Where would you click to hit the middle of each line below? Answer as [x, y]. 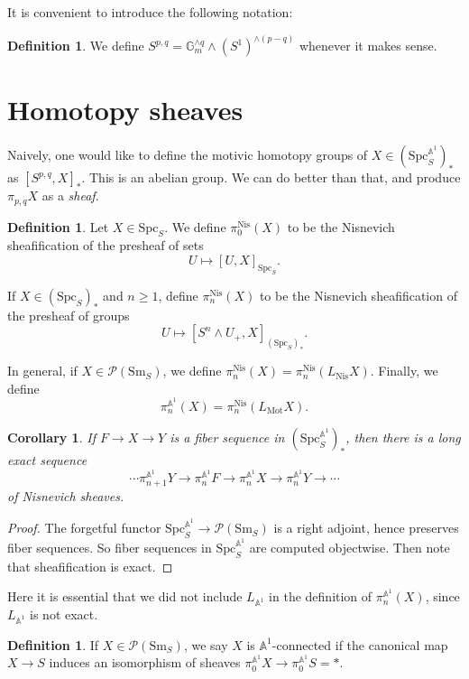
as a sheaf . [70, 195]
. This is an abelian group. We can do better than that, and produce [271, 177]
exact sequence [47, 460]
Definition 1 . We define [76, 46]
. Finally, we [404, 371]
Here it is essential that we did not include [125, 596]
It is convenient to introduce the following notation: [150, 12]
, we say [206, 644]
